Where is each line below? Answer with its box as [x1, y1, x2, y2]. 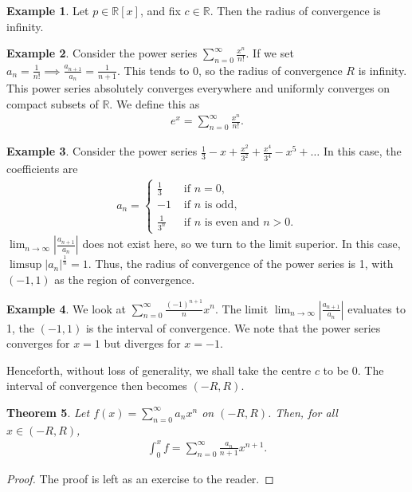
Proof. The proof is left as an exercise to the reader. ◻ [6, 470, 274, 486]
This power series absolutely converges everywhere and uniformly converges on [6, 80, 390, 96]
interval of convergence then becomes [6, 377, 187, 394]
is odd [204, 199, 234, 211]
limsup [9, 259, 42, 271]
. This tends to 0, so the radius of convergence [117, 61, 343, 78]
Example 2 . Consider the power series [6, 45, 198, 61]
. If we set [245, 45, 294, 61]
